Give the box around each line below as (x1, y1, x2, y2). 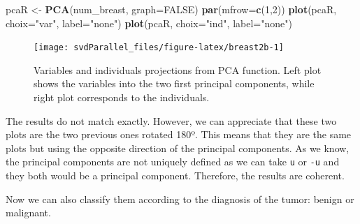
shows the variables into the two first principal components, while (34, 76, 315, 91)
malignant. (6, 205, 51, 220)
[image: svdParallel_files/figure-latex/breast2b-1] (34, 43, 284, 53)
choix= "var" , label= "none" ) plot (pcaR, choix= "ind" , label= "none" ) (6, 15, 292, 30)
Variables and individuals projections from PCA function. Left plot (34, 62, 322, 77)
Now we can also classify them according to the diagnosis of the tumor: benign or (6, 191, 354, 206)
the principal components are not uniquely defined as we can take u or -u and (6, 154, 340, 169)
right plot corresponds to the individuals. (34, 90, 210, 105)
